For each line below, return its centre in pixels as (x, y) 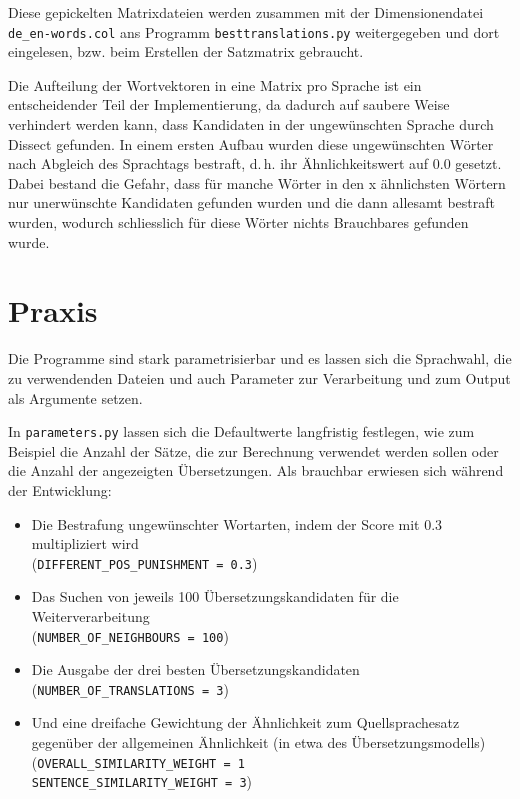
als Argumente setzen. (75, 397)
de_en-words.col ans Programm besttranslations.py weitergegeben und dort (254, 31)
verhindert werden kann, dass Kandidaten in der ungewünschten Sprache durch (251, 124)
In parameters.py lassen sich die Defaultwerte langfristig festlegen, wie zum (241, 431)
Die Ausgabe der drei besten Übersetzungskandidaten (195, 669)
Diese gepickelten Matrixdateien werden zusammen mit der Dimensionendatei (246, 12)
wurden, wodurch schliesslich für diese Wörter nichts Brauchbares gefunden (238, 222)
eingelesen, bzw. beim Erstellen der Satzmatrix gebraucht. (186, 51)
